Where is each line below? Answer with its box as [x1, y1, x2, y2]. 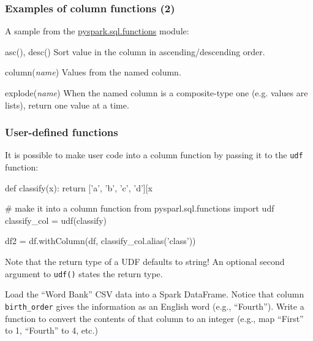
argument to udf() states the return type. [5, 267, 163, 280]
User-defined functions [5, 125, 118, 140]
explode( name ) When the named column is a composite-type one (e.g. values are [5, 86, 308, 99]
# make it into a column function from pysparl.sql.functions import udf [5, 202, 274, 215]
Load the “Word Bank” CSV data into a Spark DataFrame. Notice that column [5, 288, 304, 301]
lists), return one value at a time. [5, 98, 129, 111]
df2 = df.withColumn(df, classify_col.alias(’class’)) [5, 234, 196, 247]
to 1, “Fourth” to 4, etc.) [5, 324, 98, 337]
